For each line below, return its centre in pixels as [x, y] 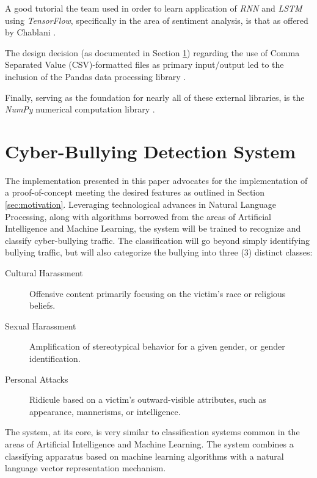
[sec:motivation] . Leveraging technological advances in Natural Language [140, 204]
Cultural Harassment [44, 273]
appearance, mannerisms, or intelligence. [105, 411]
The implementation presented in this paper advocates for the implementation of [156, 180]
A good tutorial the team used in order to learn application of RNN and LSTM [154, 8]
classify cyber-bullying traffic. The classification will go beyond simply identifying [158, 240]
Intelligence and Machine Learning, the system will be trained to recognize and [153, 228]
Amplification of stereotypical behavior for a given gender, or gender [157, 346]
